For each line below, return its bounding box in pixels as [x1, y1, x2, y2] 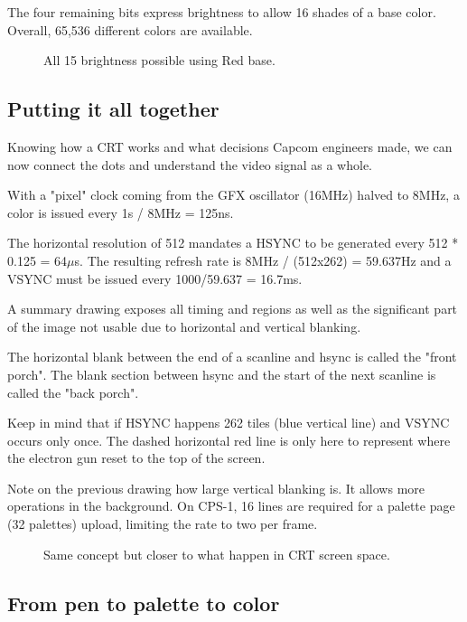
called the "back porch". [7, 382, 139, 401]
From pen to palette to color [7, 589, 280, 617]
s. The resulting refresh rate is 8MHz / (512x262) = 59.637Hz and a [74, 250, 452, 269]
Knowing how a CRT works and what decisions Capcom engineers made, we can [7, 137, 453, 155]
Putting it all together [7, 95, 219, 123]
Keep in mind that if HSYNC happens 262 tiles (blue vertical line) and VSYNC [7, 413, 450, 432]
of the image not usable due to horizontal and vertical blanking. [7, 316, 361, 335]
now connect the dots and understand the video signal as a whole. [7, 155, 373, 174]
